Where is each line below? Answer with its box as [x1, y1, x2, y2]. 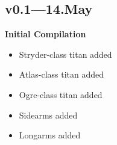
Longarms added [19, 129, 81, 141]
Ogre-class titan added [19, 88, 103, 100]
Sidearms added [19, 108, 78, 121]
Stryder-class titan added [19, 48, 112, 60]
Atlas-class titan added [19, 68, 104, 81]
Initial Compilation [5, 28, 86, 40]
